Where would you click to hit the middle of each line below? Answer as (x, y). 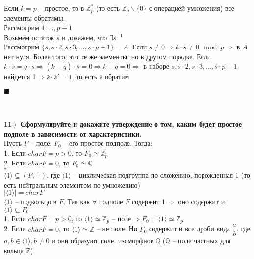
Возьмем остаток (29, 37)
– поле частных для (201, 241)
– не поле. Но (117, 228)
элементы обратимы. (35, 18)
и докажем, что (85, 37)
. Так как (77, 201)
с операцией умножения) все (191, 8)
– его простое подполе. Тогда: (108, 143)
